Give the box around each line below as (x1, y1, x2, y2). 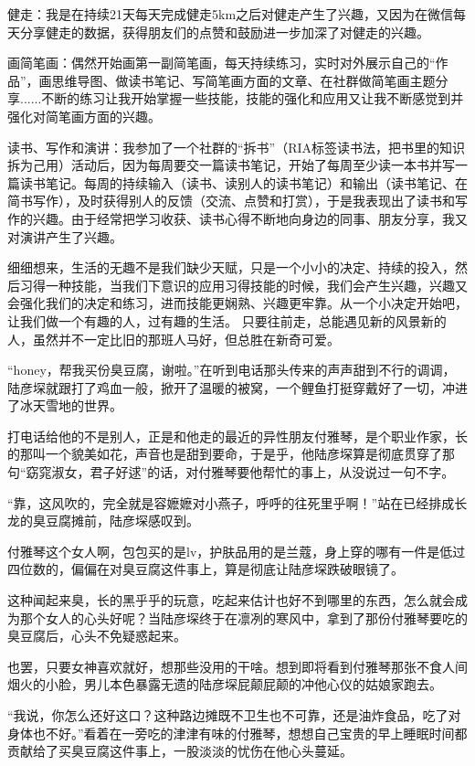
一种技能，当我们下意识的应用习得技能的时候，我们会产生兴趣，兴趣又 (45, 275, 468, 294)
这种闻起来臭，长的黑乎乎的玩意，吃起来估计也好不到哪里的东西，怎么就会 (7, 590, 455, 610)
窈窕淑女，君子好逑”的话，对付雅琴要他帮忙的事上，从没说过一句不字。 (26, 463, 455, 482)
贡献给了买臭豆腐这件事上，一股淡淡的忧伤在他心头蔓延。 (7, 741, 353, 761)
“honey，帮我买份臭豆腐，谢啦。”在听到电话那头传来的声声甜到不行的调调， (7, 360, 456, 379)
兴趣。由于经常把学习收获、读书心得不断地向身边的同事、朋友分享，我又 (32, 208, 468, 228)
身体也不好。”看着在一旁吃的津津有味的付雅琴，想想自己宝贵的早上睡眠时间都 (7, 723, 468, 742)
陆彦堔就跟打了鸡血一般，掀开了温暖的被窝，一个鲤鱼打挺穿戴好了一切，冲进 (7, 378, 468, 397)
